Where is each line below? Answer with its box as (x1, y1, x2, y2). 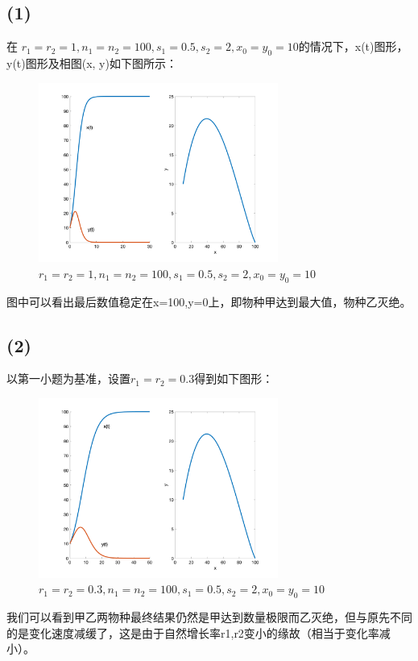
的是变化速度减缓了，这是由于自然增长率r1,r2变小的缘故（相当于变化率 (6, 624, 379, 641)
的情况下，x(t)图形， (298, 38, 408, 55)
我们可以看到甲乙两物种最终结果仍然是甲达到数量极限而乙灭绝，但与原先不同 (6, 608, 412, 625)
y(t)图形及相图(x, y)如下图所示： (6, 55, 177, 71)
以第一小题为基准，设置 (6, 370, 130, 387)
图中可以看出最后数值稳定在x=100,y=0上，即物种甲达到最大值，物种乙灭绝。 (6, 293, 412, 310)
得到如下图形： (194, 370, 274, 387)
